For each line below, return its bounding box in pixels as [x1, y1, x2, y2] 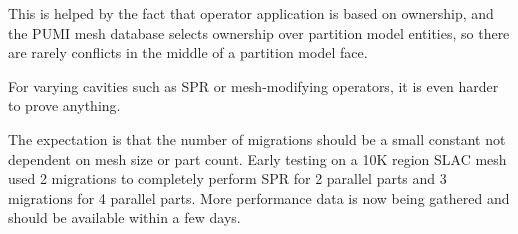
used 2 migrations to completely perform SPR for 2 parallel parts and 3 [8, 168, 447, 189]
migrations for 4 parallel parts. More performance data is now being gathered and [8, 187, 510, 208]
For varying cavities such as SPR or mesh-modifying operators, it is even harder [8, 75, 499, 96]
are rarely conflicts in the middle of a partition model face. [8, 42, 368, 63]
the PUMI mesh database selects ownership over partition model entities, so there [8, 22, 510, 43]
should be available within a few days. [8, 207, 241, 228]
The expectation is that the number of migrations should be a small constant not [8, 128, 506, 149]
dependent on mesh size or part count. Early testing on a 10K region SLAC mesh [8, 148, 507, 169]
